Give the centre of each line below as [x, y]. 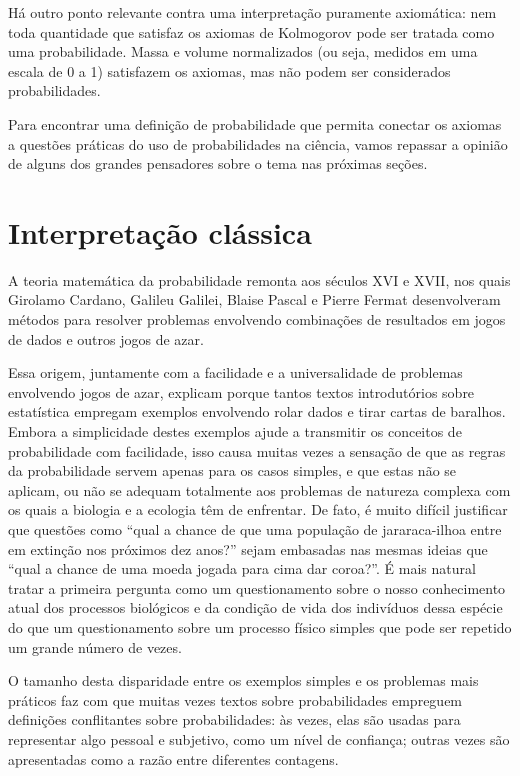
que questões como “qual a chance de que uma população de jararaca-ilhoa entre [255, 529]
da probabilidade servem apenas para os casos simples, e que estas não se [232, 470]
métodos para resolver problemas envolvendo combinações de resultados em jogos [257, 319]
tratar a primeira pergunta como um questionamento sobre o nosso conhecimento [257, 587]
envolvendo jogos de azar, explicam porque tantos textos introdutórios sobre [241, 391]
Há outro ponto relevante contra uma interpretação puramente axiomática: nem [252, 12]
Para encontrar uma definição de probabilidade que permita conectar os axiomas [255, 123]
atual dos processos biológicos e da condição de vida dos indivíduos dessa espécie [255, 607]
